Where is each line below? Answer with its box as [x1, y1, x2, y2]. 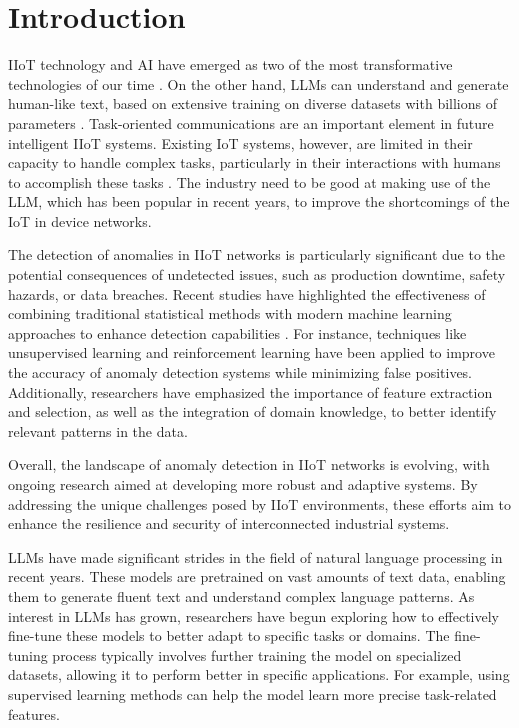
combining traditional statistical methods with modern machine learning [8, 303, 452, 324]
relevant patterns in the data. [8, 420, 188, 441]
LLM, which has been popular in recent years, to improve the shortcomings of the [8, 191, 510, 212]
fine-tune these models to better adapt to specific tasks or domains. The [8, 625, 450, 646]
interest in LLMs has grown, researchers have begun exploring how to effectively [8, 605, 499, 626]
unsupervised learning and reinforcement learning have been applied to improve [8, 342, 495, 363]
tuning [8, 644, 48, 665]
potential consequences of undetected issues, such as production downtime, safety [8, 264, 506, 285]
